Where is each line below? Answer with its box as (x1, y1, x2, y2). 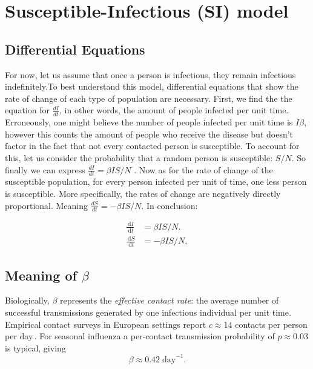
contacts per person (235, 317, 308, 330)
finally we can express (5, 163, 85, 176)
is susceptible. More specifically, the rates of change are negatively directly (5, 187, 281, 199)
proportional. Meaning (5, 199, 88, 211)
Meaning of (5, 265, 77, 284)
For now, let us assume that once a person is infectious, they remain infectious (5, 68, 296, 81)
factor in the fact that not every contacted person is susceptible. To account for (5, 139, 300, 152)
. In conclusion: (141, 199, 198, 211)
